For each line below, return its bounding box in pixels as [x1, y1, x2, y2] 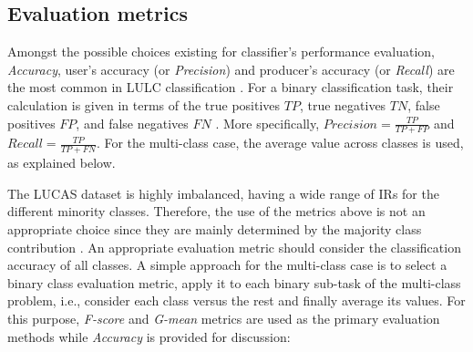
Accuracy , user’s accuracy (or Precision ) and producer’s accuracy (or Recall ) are [7, 59, 455, 78]
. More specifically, [215, 113, 320, 132]
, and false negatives [76, 113, 189, 132]
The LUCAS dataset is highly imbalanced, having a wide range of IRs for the [7, 183, 439, 202]
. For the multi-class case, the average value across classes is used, [96, 133, 464, 152]
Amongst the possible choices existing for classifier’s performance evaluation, [7, 42, 435, 61]
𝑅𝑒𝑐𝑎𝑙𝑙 [7, 138, 43, 151]
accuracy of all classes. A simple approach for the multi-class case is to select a [7, 255, 447, 274]
